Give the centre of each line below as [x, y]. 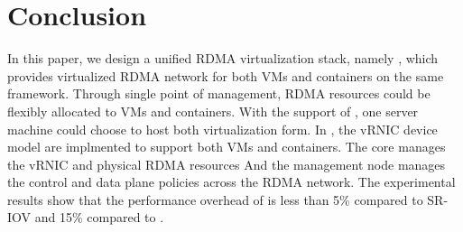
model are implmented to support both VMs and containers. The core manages [227, 147]
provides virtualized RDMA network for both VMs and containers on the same [226, 75]
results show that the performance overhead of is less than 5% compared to [215, 199]
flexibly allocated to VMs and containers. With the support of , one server [213, 111]
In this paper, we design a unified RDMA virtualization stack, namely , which [223, 58]
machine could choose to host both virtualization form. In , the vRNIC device [222, 129]
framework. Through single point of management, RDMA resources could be [219, 93]
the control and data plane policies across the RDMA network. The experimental [231, 182]
